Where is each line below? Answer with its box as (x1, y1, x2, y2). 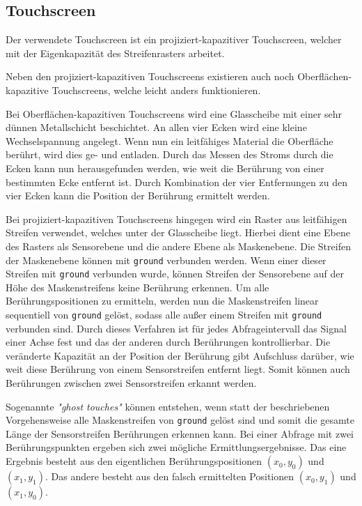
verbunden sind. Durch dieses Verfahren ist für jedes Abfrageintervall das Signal (6, 321, 347, 335)
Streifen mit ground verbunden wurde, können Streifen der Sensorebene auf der (6, 266, 344, 281)
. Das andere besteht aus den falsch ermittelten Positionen (45, 469, 294, 484)
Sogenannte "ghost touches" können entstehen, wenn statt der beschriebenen (6, 399, 330, 413)
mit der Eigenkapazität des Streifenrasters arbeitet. (6, 45, 225, 60)
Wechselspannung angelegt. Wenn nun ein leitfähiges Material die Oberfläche (6, 133, 333, 148)
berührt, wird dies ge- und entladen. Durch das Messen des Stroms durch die (6, 147, 333, 162)
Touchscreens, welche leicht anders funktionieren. (52, 82, 261, 97)
